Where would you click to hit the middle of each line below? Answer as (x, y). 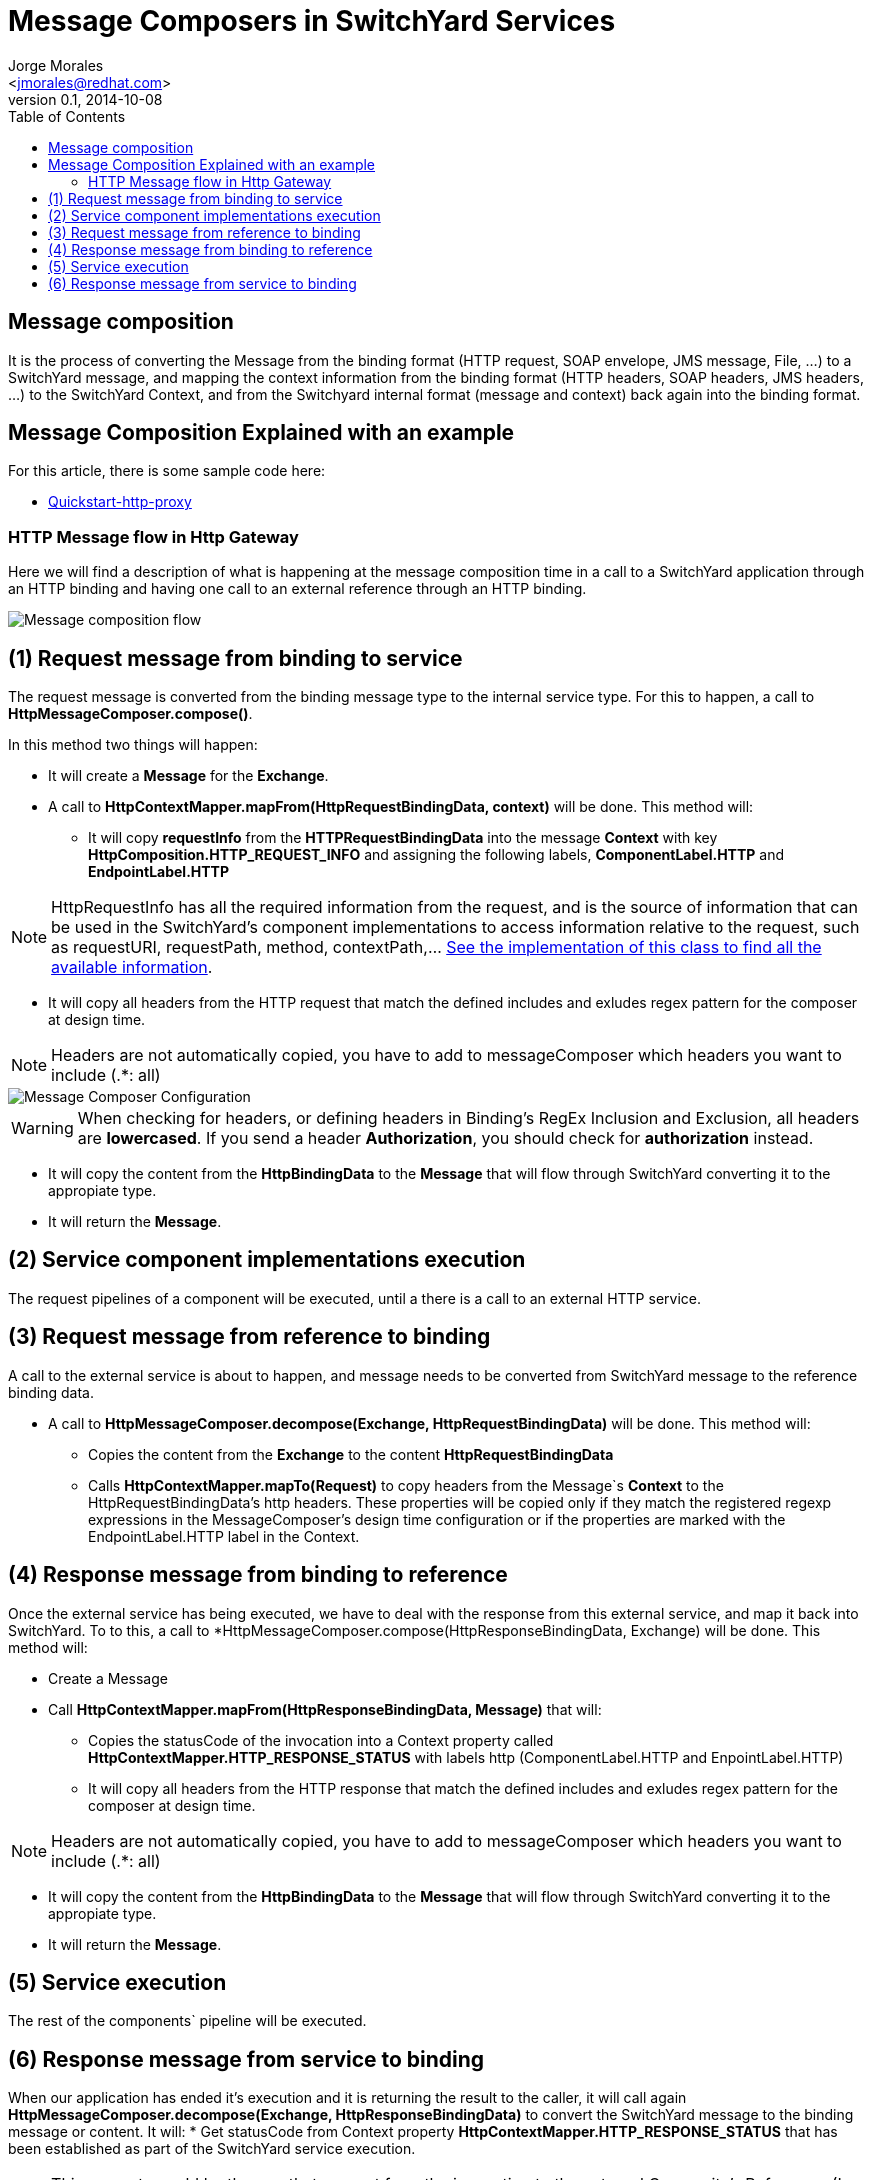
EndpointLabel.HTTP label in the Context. (224, 1536)
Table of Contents (67, 116)
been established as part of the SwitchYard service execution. (212, 2149)
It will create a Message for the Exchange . (188, 776)
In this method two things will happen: (133, 745)
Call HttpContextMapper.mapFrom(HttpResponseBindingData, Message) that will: (325, 1709)
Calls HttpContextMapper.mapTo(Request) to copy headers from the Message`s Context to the (406, 1485)
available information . (132, 967)
